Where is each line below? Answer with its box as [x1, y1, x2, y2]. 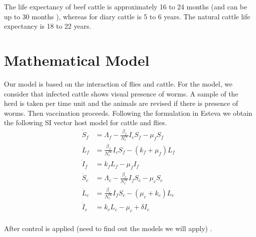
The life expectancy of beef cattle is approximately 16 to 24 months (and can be [4, 1, 247, 11]
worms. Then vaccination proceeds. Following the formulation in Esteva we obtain [4, 107, 253, 118]
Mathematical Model [4, 49, 150, 70]
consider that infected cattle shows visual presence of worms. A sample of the [4, 88, 238, 98]
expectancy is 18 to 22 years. [4, 21, 91, 31]
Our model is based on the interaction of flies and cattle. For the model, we [4, 78, 233, 89]
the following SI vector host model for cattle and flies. [4, 117, 167, 128]
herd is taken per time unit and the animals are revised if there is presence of [4, 98, 238, 108]
